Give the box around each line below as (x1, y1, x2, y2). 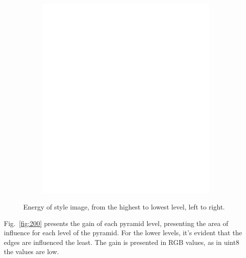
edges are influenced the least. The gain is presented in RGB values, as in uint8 (4, 237, 239, 247)
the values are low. (4, 246, 59, 257)
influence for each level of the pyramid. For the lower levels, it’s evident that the (4, 227, 242, 238)
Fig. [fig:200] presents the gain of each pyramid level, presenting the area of (4, 218, 229, 228)
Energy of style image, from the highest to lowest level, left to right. (23, 201, 225, 211)
